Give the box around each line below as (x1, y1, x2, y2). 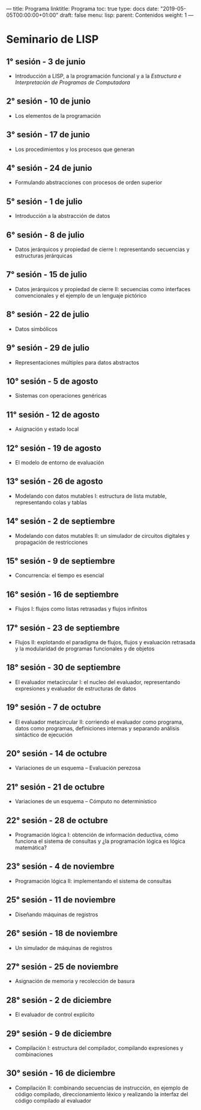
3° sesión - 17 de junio (6, 129, 90, 140)
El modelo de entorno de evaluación (14, 458, 104, 466)
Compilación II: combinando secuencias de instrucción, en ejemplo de (14, 1084, 189, 1091)
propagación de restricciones (14, 538, 88, 546)
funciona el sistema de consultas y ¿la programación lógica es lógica (14, 837, 186, 845)
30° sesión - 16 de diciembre (6, 1068, 116, 1079)
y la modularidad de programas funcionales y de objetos (14, 645, 155, 652)
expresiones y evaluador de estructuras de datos (14, 685, 137, 692)
